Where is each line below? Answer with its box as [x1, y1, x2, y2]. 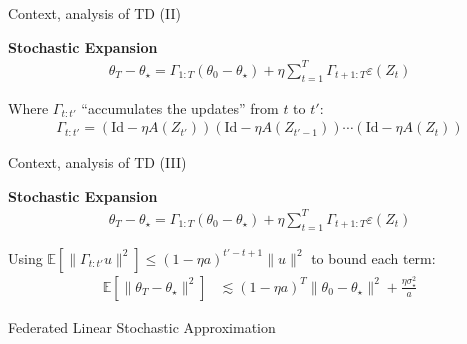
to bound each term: [311, 247, 436, 268]
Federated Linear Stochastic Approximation [8, 316, 276, 337]
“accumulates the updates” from [81, 97, 279, 118]
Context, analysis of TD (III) [8, 152, 187, 173]
